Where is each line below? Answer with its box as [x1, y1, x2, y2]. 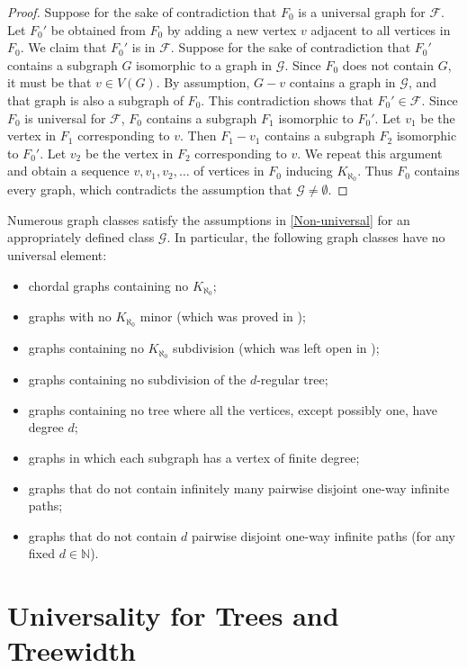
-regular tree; [256, 370, 328, 389]
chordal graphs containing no [28, 275, 189, 294]
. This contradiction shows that [201, 90, 373, 109]
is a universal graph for [298, 3, 426, 21]
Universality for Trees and [7, 597, 339, 634]
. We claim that [20, 38, 107, 57]
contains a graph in [289, 73, 396, 92]
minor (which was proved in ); [139, 307, 306, 326]
